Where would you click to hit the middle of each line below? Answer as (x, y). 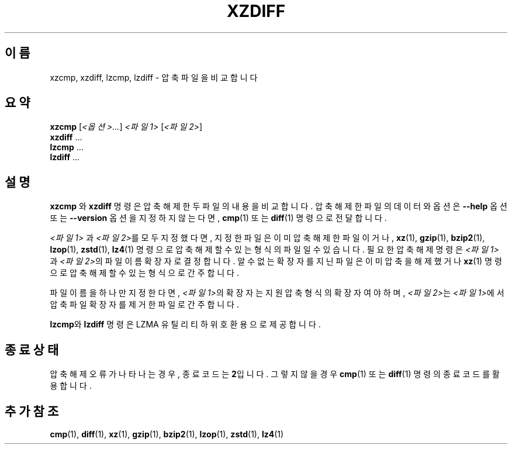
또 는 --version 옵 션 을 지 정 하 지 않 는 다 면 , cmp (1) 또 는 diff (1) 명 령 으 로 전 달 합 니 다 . (218, 218)
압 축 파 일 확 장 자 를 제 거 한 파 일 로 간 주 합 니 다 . (144, 305)
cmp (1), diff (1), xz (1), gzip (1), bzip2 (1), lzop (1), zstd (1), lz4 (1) (167, 434)
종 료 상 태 (32, 350)
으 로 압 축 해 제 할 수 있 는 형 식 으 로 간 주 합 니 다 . (144, 273)
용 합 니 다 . (71, 386)
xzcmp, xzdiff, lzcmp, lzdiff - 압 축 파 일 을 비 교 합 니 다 (154, 77)
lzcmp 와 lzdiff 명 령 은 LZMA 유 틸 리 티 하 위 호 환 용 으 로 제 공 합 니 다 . (185, 324)
